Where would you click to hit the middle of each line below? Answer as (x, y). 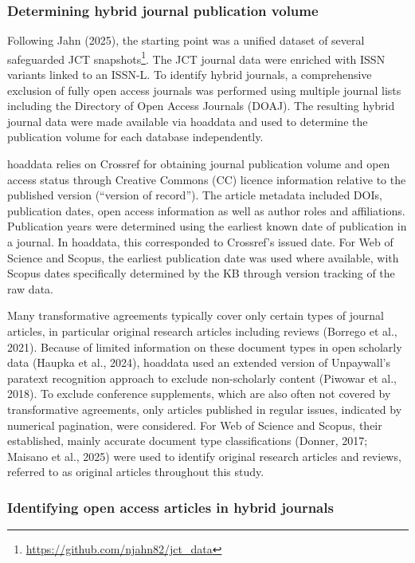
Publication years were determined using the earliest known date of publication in (207, 226)
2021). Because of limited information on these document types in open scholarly (205, 346)
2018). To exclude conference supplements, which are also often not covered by (199, 394)
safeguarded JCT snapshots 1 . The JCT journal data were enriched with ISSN (196, 57)
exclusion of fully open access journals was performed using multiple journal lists (204, 90)
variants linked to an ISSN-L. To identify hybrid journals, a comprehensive (190, 75)
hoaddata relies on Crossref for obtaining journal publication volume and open (199, 164)
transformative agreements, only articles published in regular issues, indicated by (205, 409)
